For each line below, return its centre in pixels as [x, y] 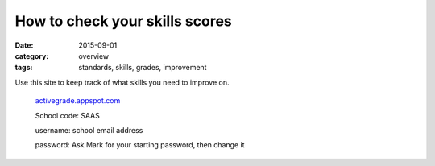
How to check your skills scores [124, 21]
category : [32, 56]
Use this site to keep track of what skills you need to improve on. [122, 82]
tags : [24, 68]
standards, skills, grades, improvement [143, 68]
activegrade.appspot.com [78, 101]
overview [93, 56]
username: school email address [89, 130]
